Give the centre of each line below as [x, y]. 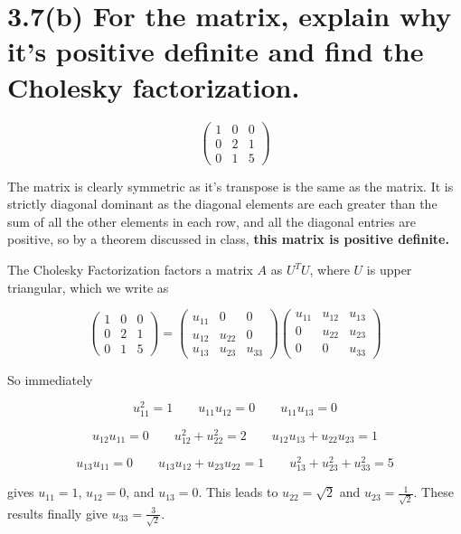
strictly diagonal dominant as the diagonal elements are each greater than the [222, 204]
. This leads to [238, 492]
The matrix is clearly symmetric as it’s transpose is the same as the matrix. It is [230, 186]
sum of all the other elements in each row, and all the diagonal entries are [212, 221]
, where [329, 270]
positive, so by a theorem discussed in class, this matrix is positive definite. [228, 239]
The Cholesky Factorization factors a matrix [130, 270]
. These [433, 492]
